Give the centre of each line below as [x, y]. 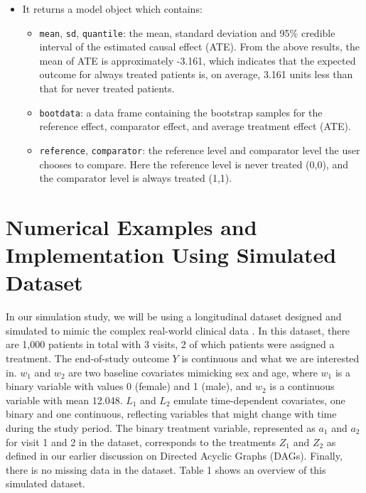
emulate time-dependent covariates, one [259, 400]
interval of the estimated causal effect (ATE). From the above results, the [199, 47]
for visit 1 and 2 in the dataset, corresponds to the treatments [141, 441]
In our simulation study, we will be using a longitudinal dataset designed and [174, 316]
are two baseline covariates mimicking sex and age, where [193, 372]
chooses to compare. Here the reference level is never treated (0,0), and [194, 164]
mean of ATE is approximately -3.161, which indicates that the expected [198, 60]
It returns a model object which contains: [112, 9]
